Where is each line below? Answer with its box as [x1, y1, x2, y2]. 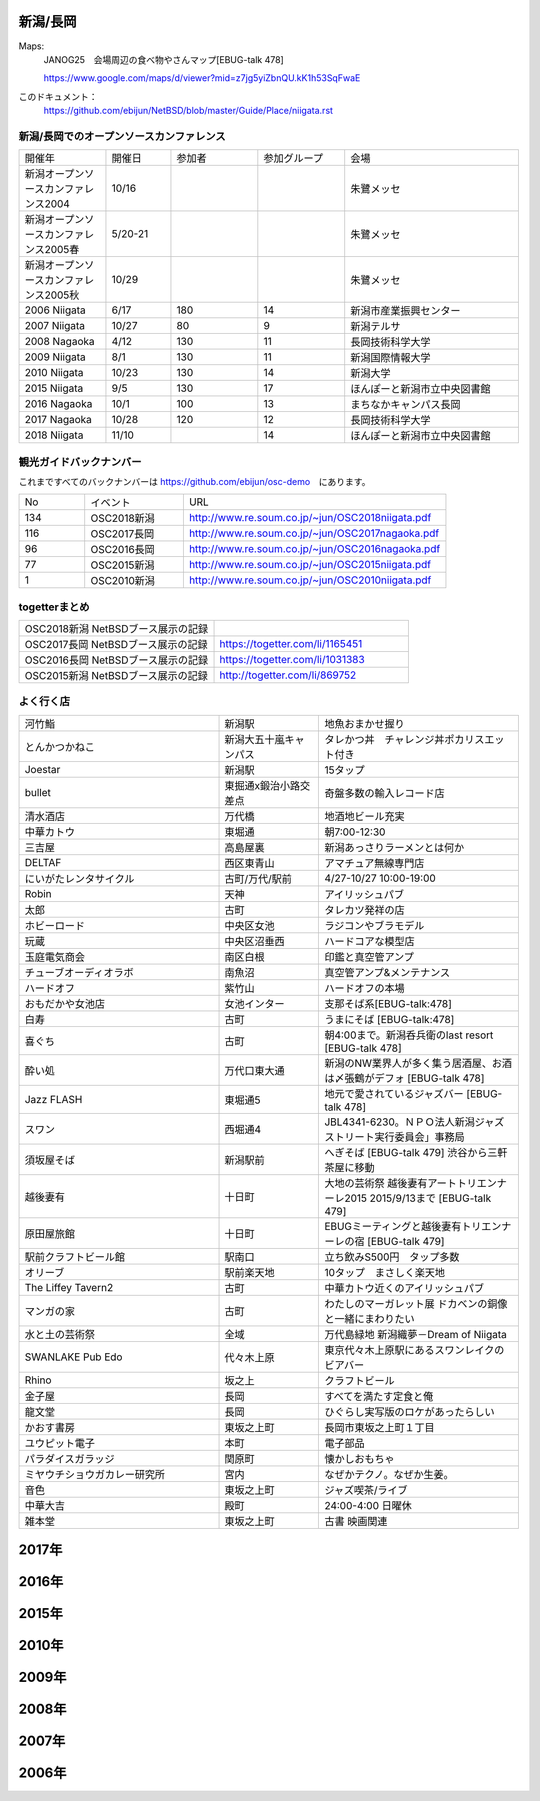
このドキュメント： [18, 90, 98, 102]
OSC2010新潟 [90, 574, 155, 588]
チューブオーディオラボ [24, 965, 134, 979]
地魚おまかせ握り [324, 716, 405, 730]
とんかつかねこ [24, 740, 95, 754]
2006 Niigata [24, 303, 86, 317]
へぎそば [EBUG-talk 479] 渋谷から [324, 1145, 488, 1159]
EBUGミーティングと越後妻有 [324, 1219, 462, 1233]
